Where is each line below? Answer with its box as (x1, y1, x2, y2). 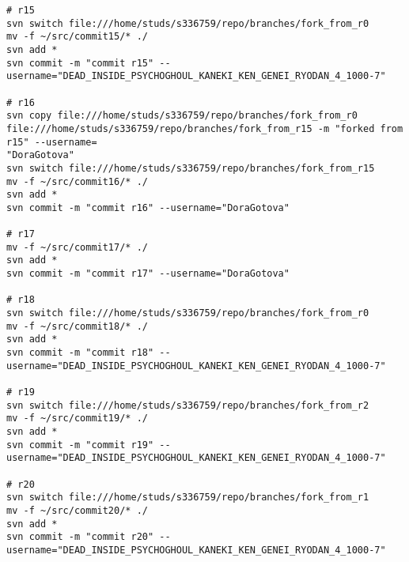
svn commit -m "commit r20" (6, 531, 154, 543)
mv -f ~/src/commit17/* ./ (6, 241, 148, 253)
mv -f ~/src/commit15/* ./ (6, 31, 148, 43)
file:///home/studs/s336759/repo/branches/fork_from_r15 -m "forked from (6, 123, 403, 134)
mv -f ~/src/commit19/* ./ (6, 413, 148, 424)
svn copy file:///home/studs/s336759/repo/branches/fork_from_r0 (6, 110, 358, 122)
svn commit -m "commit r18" (6, 347, 154, 359)
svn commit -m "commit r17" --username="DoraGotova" (6, 268, 290, 280)
